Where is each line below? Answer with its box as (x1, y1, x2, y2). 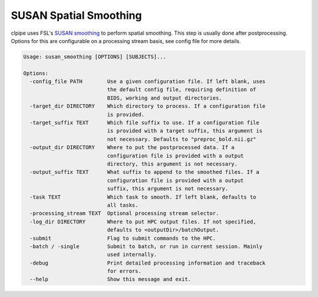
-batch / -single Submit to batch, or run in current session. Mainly (29, 243, 263, 250)
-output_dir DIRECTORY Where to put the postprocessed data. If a (29, 144, 235, 151)
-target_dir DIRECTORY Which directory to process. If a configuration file (29, 103, 266, 110)
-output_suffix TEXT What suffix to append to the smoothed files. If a (29, 169, 260, 176)
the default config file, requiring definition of (107, 86, 256, 93)
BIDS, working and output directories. (107, 94, 223, 101)
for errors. (107, 268, 141, 275)
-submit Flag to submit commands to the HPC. (29, 235, 216, 242)
